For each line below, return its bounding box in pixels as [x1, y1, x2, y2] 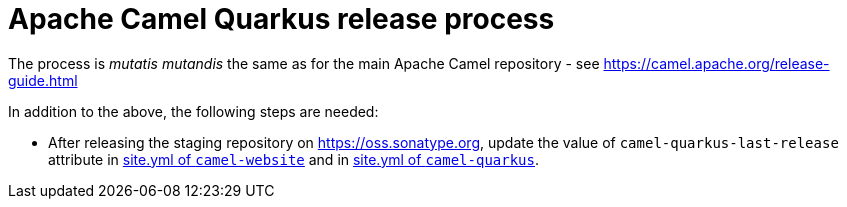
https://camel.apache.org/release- [603, 54, 830, 72]
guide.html [8, 71, 78, 89]
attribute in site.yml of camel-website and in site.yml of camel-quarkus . [48, 150, 540, 168]
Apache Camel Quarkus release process [8, 2, 555, 36]
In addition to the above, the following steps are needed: [8, 102, 379, 120]
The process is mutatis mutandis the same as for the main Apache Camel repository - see [8, 54, 600, 72]
